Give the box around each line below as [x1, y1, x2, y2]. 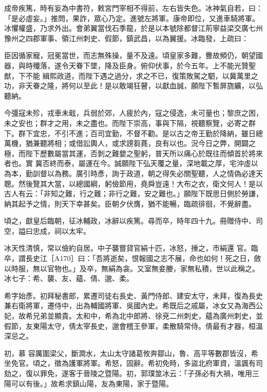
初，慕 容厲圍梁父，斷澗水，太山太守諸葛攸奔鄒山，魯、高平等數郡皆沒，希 [4, 347, 258, 358]
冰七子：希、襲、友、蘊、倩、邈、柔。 [4, 273, 133, 284]
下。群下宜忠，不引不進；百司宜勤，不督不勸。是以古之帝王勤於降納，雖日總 [4, 127, 263, 138]
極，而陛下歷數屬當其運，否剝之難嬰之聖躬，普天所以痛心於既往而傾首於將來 [4, 147, 263, 158]
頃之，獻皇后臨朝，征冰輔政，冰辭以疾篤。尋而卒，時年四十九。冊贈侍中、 [4, 215, 256, 226]
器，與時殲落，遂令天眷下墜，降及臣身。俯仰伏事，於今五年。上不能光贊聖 [4, 60, 256, 70]
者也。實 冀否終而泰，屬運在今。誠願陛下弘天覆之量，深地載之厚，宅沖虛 [4, 158, 251, 169]
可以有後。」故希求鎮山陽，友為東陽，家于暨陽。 [11, 378, 173, 388]
